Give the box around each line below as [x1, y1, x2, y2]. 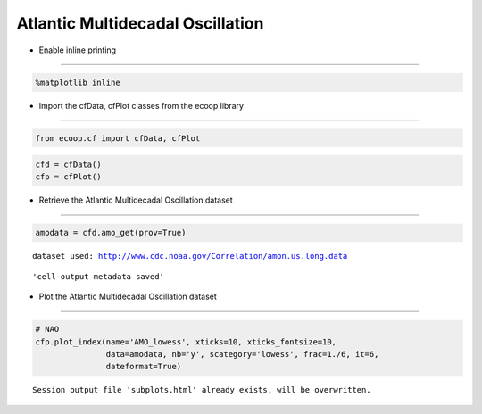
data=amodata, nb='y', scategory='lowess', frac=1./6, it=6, [105, 349, 379, 359]
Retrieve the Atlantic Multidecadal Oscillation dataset [38, 195, 234, 205]
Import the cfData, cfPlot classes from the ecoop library [38, 100, 245, 111]
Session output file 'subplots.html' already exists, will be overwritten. [32, 385, 371, 395]
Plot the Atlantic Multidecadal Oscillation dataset [38, 291, 218, 302]
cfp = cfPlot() [35, 172, 102, 182]
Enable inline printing [38, 45, 116, 55]
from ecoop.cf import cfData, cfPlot [35, 133, 201, 143]
